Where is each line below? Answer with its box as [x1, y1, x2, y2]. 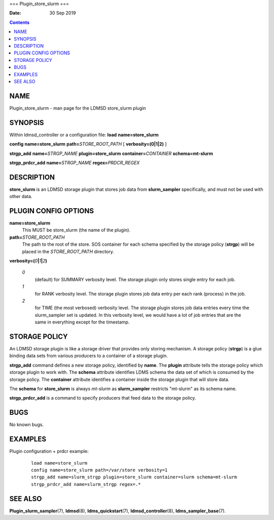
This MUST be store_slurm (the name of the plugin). [22, 227, 130, 233]
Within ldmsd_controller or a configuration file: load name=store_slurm [9, 132, 159, 138]
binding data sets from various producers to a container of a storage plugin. [9, 353, 168, 359]
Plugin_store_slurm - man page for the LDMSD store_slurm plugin [9, 105, 146, 111]
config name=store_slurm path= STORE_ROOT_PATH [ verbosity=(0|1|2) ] [9, 141, 167, 147]
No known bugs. [9, 421, 44, 428]
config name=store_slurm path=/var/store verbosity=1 [31, 467, 167, 473]
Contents [9, 19, 30, 25]
